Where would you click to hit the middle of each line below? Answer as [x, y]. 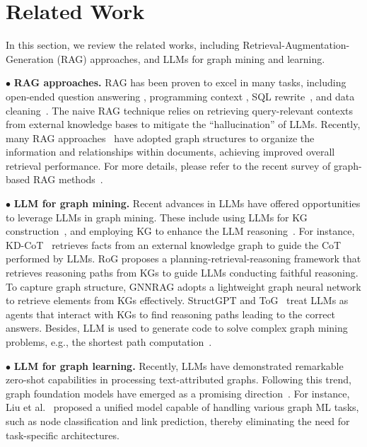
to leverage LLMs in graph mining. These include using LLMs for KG [157, 217]
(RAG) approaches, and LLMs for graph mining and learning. [191, 58]
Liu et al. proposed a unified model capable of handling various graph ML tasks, [182, 407]
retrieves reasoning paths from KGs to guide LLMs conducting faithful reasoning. [182, 273]
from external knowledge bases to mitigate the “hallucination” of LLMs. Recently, [183, 124]
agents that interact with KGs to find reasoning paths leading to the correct [171, 314]
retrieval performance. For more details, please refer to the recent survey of [168, 165]
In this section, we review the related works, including [123, 45]
